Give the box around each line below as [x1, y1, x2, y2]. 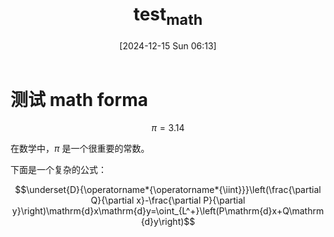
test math [133, 3, 203, 29]
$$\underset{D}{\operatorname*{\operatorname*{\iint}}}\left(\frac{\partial [14, 184, 322, 196]
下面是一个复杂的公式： [10, 164, 107, 176]
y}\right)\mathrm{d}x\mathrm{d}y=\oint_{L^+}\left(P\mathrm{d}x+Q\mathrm [11, 205, 325, 217]
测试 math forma [10, 88, 148, 111]
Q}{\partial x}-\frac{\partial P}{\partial [90, 194, 246, 207]
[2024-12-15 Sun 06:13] [119, 39, 217, 52]
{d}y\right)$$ [140, 216, 196, 228]
